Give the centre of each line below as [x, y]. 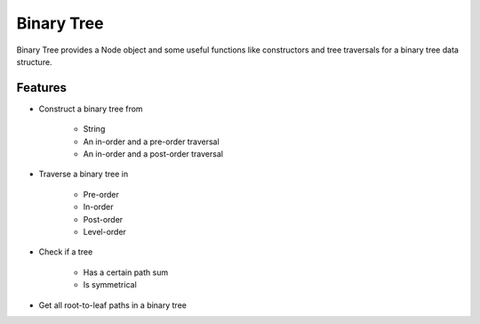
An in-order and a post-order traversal [153, 154]
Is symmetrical [110, 285]
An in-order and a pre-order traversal [151, 142]
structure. [34, 61]
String [94, 129]
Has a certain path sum [126, 272]
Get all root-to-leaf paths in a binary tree [112, 305]
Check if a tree [66, 252]
